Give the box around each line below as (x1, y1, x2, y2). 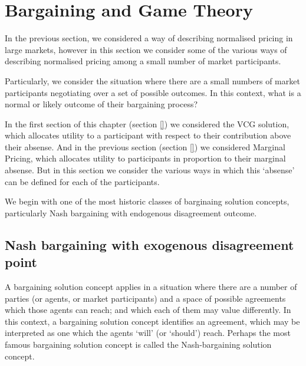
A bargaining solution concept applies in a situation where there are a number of (5, 281, 297, 293)
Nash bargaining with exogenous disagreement (5, 235, 294, 253)
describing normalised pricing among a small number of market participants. (5, 55, 281, 67)
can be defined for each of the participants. (5, 175, 160, 187)
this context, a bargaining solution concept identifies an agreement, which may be (5, 315, 300, 327)
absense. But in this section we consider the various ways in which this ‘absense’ (5, 164, 295, 176)
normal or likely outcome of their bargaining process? (5, 98, 198, 110)
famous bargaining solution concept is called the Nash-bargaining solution (5, 338, 272, 350)
